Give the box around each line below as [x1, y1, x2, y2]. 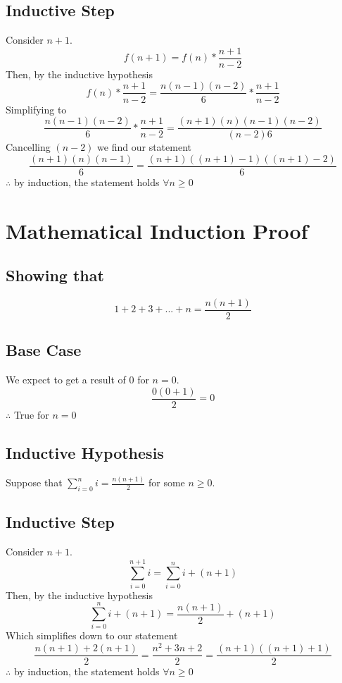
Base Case [6, 339, 82, 361]
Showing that [6, 264, 104, 286]
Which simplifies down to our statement [6, 628, 178, 643]
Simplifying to [6, 101, 67, 116]
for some [148, 475, 185, 490]
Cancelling [6, 140, 51, 154]
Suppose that [6, 475, 63, 490]
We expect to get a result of [6, 372, 126, 387]
